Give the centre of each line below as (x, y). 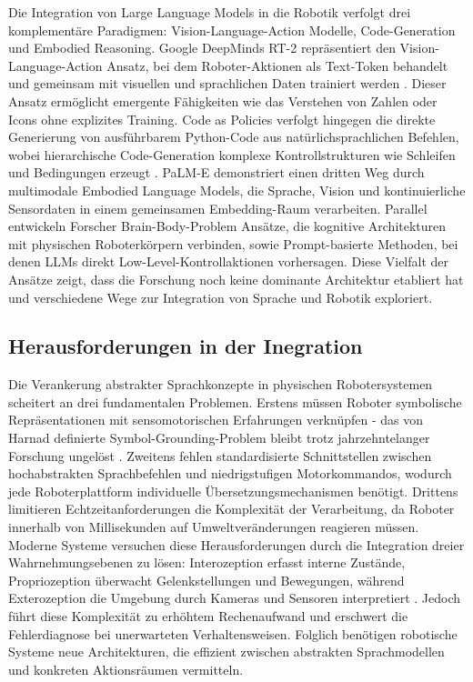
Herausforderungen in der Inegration (186, 346)
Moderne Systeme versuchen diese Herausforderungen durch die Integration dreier (236, 544)
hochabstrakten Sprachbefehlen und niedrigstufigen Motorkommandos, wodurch (230, 473)
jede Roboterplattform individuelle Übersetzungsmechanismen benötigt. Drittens (233, 491)
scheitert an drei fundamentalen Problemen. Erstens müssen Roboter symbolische (235, 401)
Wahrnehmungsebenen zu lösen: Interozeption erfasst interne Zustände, (207, 562)
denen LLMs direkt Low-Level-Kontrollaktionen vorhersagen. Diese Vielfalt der (229, 261)
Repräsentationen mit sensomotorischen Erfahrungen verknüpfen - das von (216, 420)
